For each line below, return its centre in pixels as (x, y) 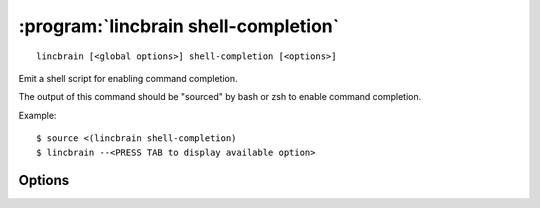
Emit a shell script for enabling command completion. (128, 78)
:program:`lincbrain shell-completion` (179, 26)
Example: (37, 115)
